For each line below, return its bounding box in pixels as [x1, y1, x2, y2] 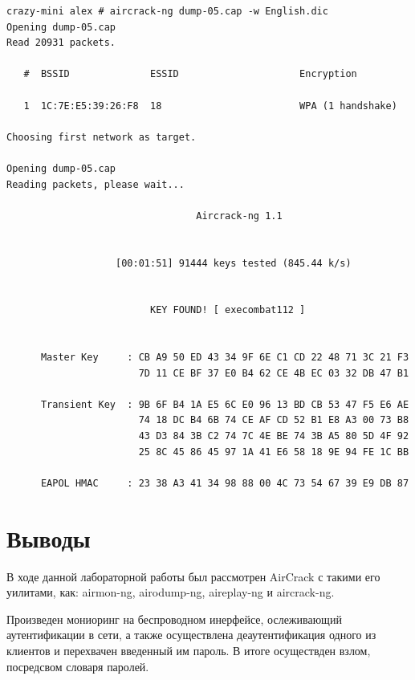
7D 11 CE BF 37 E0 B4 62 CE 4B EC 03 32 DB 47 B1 [138, 367, 409, 379]
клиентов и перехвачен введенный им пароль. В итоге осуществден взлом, [6, 641, 371, 658]
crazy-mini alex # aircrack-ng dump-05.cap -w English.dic [6, 6, 328, 17]
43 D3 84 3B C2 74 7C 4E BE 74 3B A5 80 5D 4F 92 [138, 430, 409, 442]
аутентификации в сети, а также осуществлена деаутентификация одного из [6, 626, 376, 643]
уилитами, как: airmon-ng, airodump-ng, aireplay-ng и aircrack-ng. [6, 584, 335, 601]
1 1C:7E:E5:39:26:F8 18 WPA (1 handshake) [23, 100, 397, 112]
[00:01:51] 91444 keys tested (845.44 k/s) [116, 257, 352, 269]
